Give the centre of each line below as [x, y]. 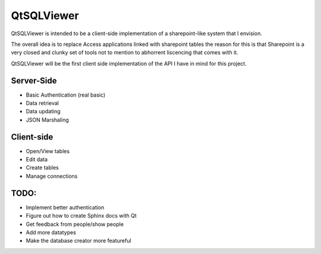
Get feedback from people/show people [75, 224]
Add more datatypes [51, 232]
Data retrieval [42, 103]
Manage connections [52, 176]
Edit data [37, 159]
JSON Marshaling [48, 120]
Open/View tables [48, 151]
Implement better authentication [65, 207]
